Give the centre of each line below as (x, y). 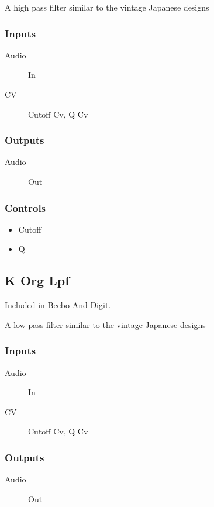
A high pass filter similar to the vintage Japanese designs (107, 7)
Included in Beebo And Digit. (58, 305)
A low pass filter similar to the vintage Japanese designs (105, 324)
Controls (25, 207)
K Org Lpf (37, 280)
